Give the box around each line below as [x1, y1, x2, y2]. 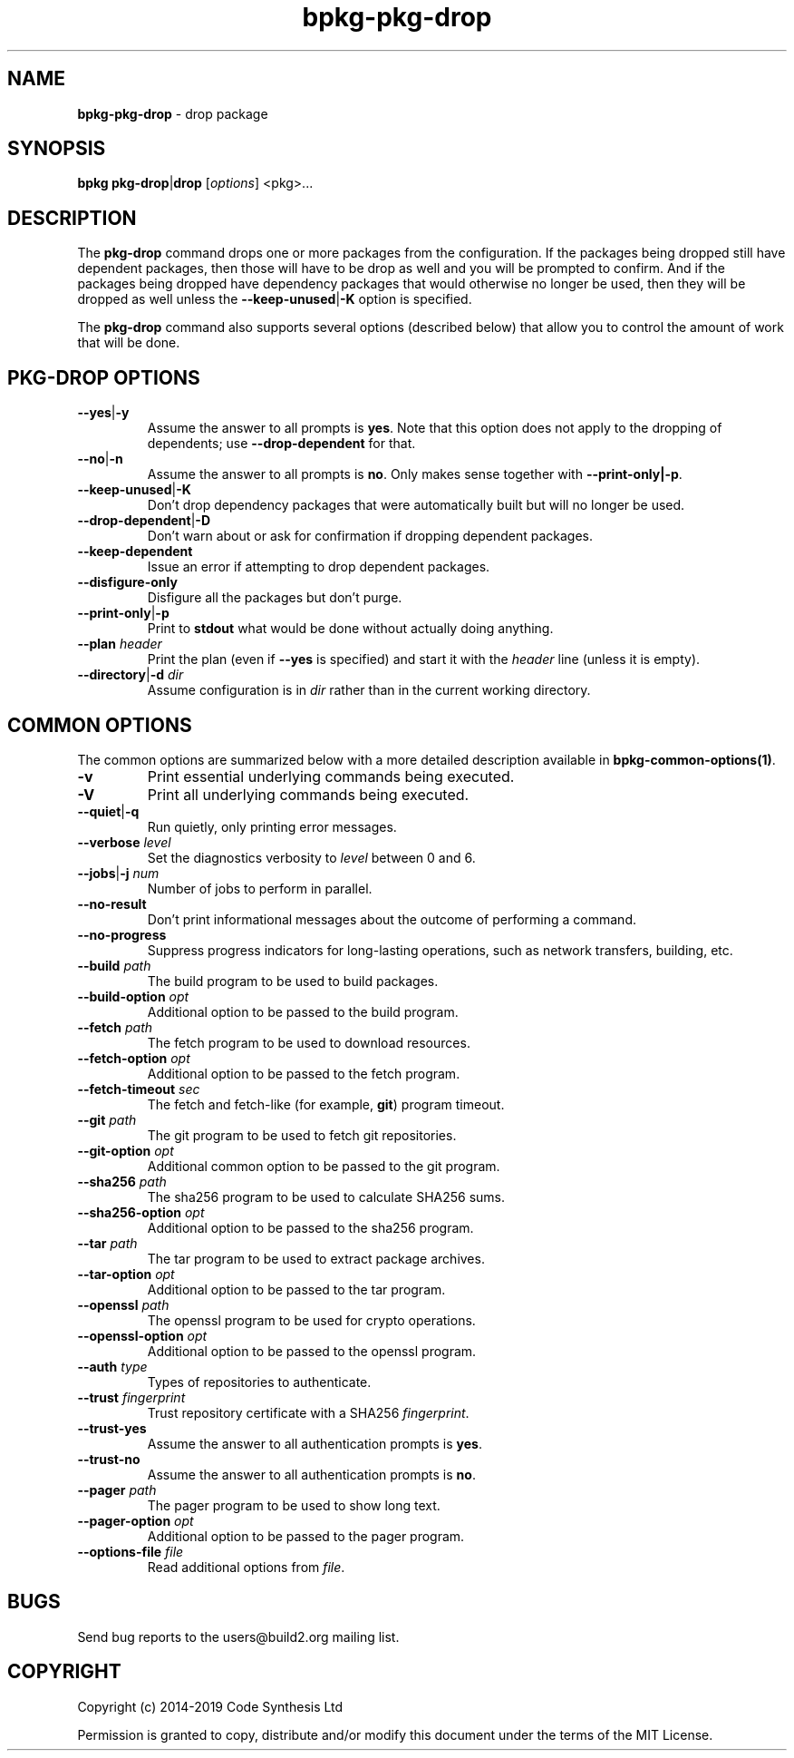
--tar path [77, 1235, 138, 1251]
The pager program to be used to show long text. [147, 1497, 441, 1513]
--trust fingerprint [77, 1389, 186, 1405]
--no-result [77, 895, 147, 912]
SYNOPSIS [7, 137, 106, 161]
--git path [77, 1111, 137, 1128]
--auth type [77, 1358, 148, 1374]
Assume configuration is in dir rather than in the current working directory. [147, 682, 591, 698]
